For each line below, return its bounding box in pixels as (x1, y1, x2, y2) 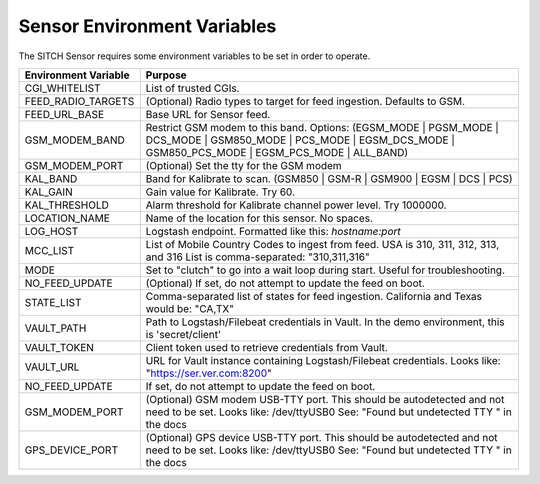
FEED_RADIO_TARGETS (24, 94, 135, 108)
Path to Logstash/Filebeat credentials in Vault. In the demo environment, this (145, 315, 505, 329)
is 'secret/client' (145, 327, 222, 341)
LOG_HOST (24, 224, 79, 238)
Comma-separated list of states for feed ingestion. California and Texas (145, 289, 483, 303)
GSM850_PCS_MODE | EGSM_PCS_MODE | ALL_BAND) (145, 145, 409, 159)
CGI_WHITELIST (24, 81, 101, 95)
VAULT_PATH (24, 321, 87, 335)
